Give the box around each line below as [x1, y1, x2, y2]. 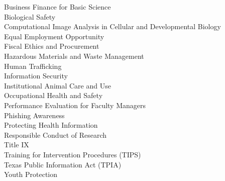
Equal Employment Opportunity [4, 31, 104, 41]
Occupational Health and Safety [4, 90, 103, 101]
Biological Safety [4, 11, 56, 22]
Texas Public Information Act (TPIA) [4, 159, 122, 169]
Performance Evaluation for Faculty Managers [4, 100, 146, 110]
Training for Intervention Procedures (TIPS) [4, 149, 141, 159]
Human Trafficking [4, 60, 62, 71]
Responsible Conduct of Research [4, 129, 107, 140]
